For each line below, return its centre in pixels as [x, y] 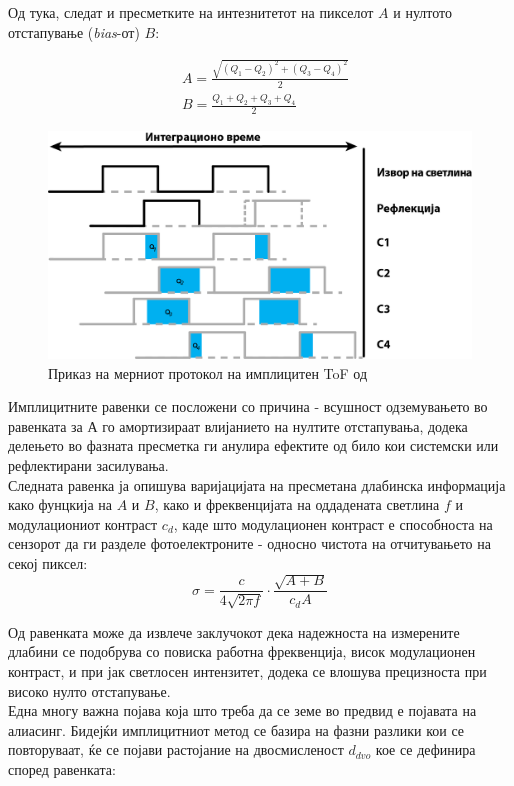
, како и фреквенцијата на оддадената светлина [297, 504]
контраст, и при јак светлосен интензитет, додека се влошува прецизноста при [247, 670]
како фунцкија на [60, 504]
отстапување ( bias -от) [74, 31]
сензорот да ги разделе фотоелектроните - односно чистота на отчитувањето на [249, 543]
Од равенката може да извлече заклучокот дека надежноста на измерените [234, 631]
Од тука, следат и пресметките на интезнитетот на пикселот [191, 12]
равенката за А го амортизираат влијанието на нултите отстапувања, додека [238, 425]
